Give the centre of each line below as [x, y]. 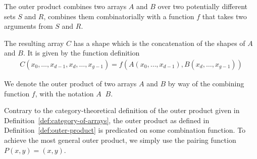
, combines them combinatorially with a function [119, 16]
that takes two [224, 16]
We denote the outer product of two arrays [70, 83]
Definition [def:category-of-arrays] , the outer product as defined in [107, 120]
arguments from [29, 26]
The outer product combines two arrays [65, 6]
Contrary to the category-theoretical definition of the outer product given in [122, 110]
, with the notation [64, 93]
